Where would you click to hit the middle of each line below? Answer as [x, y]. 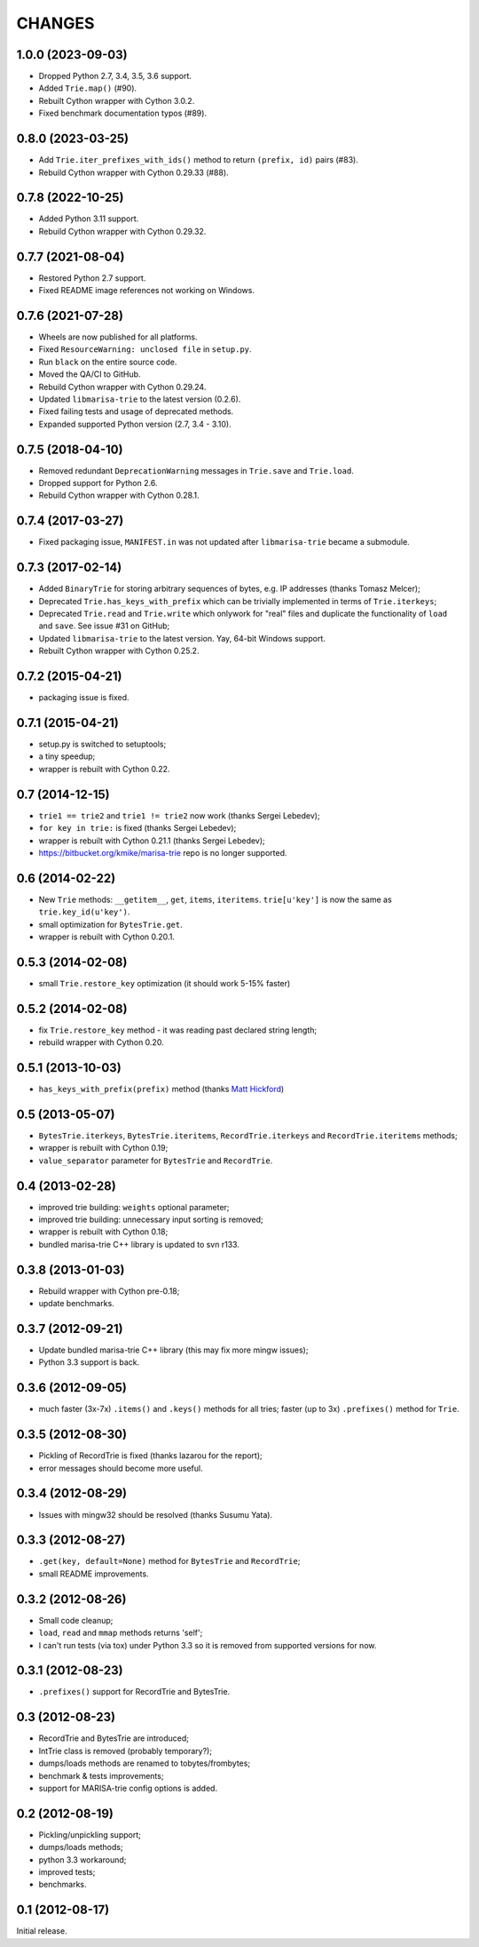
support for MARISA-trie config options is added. [128, 1788]
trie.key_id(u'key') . [84, 912]
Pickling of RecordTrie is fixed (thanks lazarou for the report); [151, 1456]
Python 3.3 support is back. [89, 1362]
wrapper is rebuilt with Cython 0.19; [103, 1148]
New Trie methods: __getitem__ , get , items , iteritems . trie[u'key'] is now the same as [215, 899]
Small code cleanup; [76, 1620]
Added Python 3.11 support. [89, 219]
